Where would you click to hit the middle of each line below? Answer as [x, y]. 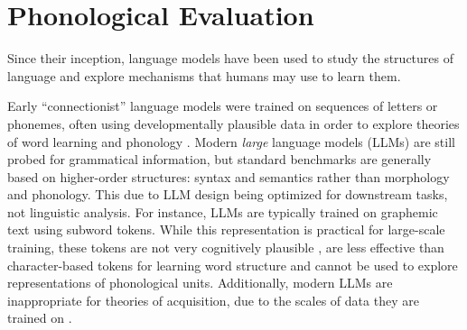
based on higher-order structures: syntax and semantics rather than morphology [229, 176]
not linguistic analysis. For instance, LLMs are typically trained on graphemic [223, 211]
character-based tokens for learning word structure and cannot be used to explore [233, 265]
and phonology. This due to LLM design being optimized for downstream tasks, [228, 194]
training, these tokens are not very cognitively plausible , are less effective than [226, 247]
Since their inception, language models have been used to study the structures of [231, 58]
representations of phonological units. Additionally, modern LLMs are [200, 283]
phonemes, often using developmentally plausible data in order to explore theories [233, 123]
